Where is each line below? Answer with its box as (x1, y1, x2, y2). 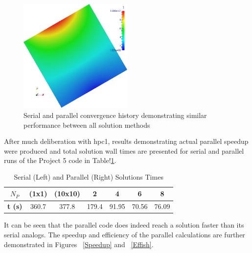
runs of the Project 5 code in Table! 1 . (4, 155, 116, 165)
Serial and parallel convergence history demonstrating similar (23, 110, 207, 120)
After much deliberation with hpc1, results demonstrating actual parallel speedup (4, 136, 249, 146)
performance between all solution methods (23, 119, 150, 130)
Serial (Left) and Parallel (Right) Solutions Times (14, 171, 163, 182)
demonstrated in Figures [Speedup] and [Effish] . (4, 239, 154, 249)
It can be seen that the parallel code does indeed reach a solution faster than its (4, 220, 244, 230)
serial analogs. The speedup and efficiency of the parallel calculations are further (4, 230, 245, 240)
